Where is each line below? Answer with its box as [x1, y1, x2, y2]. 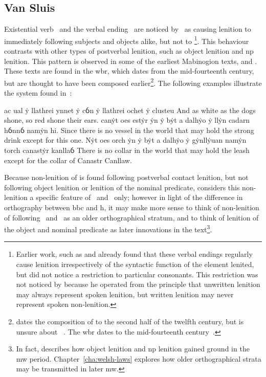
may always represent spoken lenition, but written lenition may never [16, 289, 234, 299]
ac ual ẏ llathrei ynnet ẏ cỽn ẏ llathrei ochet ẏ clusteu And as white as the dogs [4, 104, 256, 115]
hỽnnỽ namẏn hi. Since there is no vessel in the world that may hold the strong [4, 124, 254, 135]
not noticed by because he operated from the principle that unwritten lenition [16, 279, 260, 290]
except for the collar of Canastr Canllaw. [4, 154, 132, 165]
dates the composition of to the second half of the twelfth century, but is [16, 316, 244, 327]
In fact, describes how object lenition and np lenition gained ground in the [16, 343, 250, 354]
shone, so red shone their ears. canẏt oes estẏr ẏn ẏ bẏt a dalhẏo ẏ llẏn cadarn [4, 115, 250, 125]
